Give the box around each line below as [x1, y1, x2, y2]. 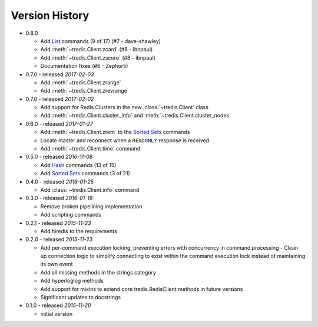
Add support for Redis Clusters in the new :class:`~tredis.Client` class [40, 104, 209, 111]
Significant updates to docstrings [40, 294, 121, 301]
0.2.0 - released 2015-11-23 [25, 236, 93, 243]
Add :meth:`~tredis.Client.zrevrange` [40, 87, 129, 94]
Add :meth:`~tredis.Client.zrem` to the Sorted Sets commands [40, 129, 190, 136]
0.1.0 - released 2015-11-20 [25, 302, 91, 309]
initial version [40, 310, 73, 317]
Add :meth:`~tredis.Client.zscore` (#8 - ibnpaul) [40, 54, 156, 61]
